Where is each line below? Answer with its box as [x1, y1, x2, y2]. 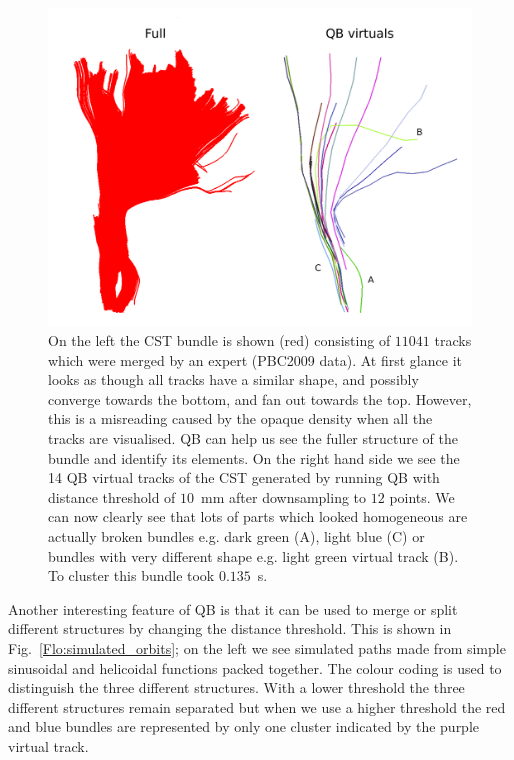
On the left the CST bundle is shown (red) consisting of [48, 330, 391, 350]
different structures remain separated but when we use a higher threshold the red [8, 696, 506, 717]
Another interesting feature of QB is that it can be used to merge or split [8, 598, 458, 619]
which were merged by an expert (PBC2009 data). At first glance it [48, 349, 462, 370]
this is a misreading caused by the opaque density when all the [48, 408, 433, 429]
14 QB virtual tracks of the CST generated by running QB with [48, 467, 440, 488]
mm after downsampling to [201, 486, 367, 507]
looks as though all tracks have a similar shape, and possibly [48, 369, 419, 390]
